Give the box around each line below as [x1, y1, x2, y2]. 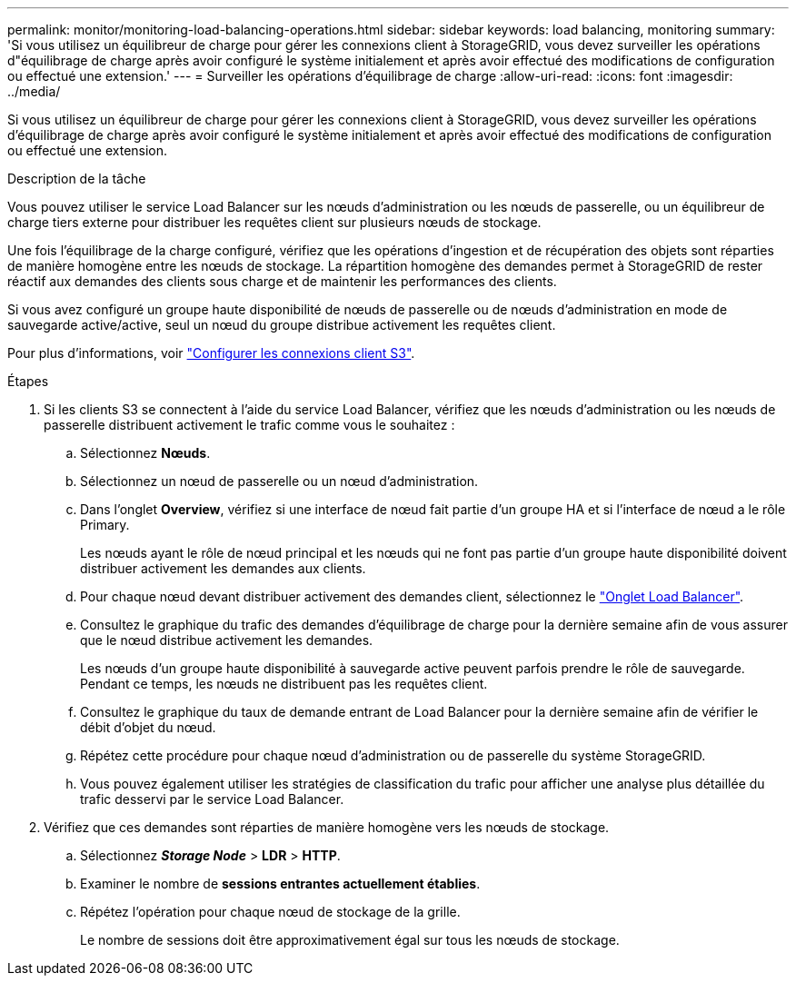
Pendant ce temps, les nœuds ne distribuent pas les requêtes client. [80, 676, 488, 691]
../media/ [7, 84, 61, 99]
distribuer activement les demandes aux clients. [80, 561, 366, 576]
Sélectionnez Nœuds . [80, 445, 211, 461]
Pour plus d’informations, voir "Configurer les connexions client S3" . [7, 345, 415, 361]
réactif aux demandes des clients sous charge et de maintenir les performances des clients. [7, 273, 557, 289]
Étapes [7, 373, 49, 389]
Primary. [80, 517, 130, 532]
